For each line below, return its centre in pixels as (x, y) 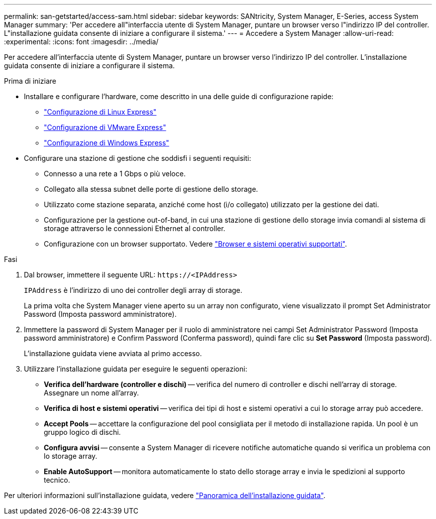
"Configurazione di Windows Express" (107, 143)
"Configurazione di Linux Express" (100, 112)
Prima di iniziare (30, 81)
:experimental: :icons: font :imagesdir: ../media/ (81, 42)
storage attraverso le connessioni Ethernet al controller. (135, 228)
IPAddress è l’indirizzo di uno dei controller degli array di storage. (133, 290)
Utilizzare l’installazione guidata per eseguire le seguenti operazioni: (136, 369)
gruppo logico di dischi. (82, 432)
